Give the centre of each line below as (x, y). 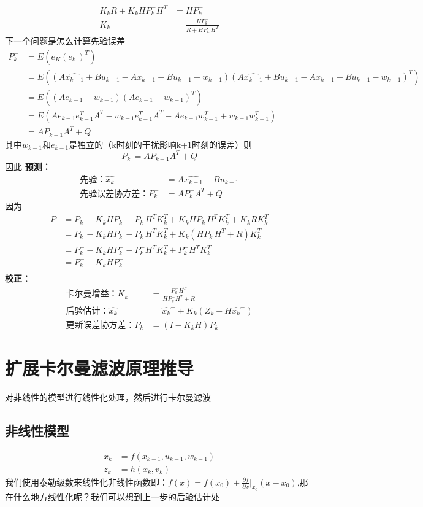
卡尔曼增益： (92, 294)
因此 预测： (28, 167)
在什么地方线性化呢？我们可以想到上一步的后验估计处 (112, 496)
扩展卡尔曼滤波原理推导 (100, 367)
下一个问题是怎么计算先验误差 (65, 41)
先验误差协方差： (114, 194)
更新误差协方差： (100, 325)
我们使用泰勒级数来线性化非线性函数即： (86, 482)
